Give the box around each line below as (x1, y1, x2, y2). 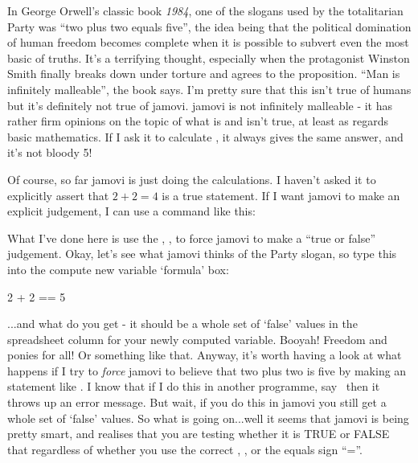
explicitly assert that (7, 186, 109, 203)
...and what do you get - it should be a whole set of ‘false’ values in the (7, 315, 358, 332)
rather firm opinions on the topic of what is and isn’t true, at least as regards (7, 113, 388, 129)
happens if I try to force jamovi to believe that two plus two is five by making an (7, 362, 407, 379)
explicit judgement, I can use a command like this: (7, 203, 256, 219)
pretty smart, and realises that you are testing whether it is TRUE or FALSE (7, 425, 390, 442)
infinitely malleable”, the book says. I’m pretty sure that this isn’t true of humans (7, 80, 412, 97)
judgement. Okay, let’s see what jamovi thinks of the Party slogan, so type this (7, 245, 397, 262)
